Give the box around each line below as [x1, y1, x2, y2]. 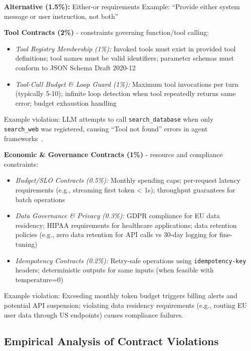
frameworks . [4, 133, 43, 143]
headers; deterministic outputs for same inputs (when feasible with [15, 265, 214, 275]
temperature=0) [15, 274, 64, 284]
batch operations [15, 194, 65, 204]
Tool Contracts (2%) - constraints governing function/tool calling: [4, 27, 209, 37]
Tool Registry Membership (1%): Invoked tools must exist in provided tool [15, 43, 236, 53]
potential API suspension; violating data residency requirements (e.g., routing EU [4, 300, 248, 310]
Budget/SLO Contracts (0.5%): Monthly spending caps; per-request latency [15, 175, 241, 185]
